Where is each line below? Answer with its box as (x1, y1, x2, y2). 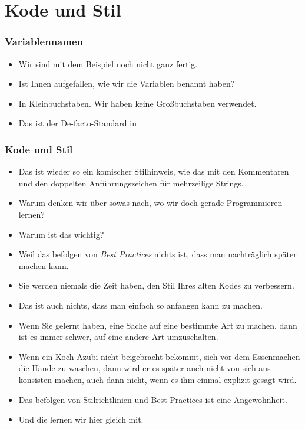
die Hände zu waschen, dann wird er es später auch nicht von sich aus (18, 362, 271, 374)
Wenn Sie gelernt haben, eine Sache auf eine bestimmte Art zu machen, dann (18, 319, 297, 331)
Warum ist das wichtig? (18, 228, 104, 240)
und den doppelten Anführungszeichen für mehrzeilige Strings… (18, 176, 247, 189)
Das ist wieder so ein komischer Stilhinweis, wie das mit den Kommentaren (18, 165, 289, 178)
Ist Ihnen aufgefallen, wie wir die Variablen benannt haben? (18, 77, 235, 90)
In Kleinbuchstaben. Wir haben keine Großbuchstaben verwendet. (18, 97, 257, 109)
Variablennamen (5, 34, 84, 49)
